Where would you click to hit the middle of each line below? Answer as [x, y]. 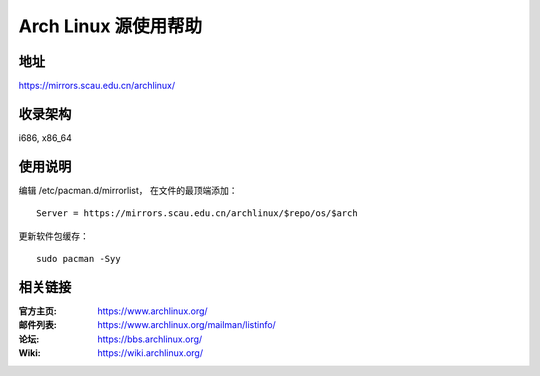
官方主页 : [37, 311]
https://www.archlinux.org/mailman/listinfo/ [187, 325]
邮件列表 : [37, 325]
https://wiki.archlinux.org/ [150, 353]
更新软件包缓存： [53, 236]
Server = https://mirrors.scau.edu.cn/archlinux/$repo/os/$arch [197, 213]
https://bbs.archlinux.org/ [150, 339]
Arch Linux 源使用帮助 [110, 26]
